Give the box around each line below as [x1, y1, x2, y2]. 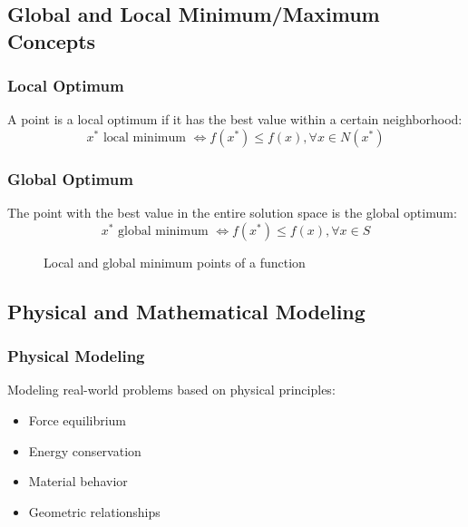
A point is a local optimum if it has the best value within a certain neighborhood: [7, 110, 463, 129]
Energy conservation [28, 441, 141, 460]
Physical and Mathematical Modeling [7, 297, 366, 325]
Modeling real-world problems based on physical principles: [7, 380, 336, 399]
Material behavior [28, 472, 128, 491]
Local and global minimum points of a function [44, 252, 306, 271]
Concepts [7, 26, 96, 54]
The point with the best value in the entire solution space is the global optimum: [7, 203, 457, 222]
